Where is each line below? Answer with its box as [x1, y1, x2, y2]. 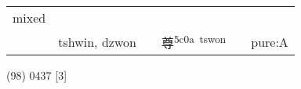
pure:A [251, 32, 288, 51]
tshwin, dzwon [58, 32, 136, 51]
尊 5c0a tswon [161, 31, 227, 52]
